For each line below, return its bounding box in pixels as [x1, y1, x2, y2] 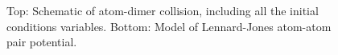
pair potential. [6, 33, 77, 50]
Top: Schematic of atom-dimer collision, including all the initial [6, 2, 319, 18]
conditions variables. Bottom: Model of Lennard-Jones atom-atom [6, 18, 332, 34]
